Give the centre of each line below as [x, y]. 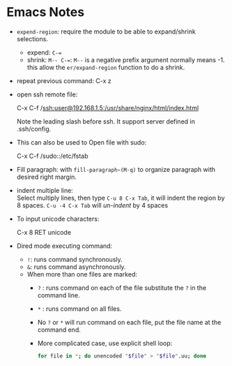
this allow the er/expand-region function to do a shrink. [106, 67]
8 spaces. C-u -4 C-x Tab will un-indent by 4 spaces [92, 205]
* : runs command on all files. [79, 309]
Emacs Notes [46, 12]
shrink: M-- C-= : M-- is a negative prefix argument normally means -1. [126, 59]
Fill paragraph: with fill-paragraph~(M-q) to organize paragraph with [116, 169]
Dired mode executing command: [64, 246]
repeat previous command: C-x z [64, 80]
